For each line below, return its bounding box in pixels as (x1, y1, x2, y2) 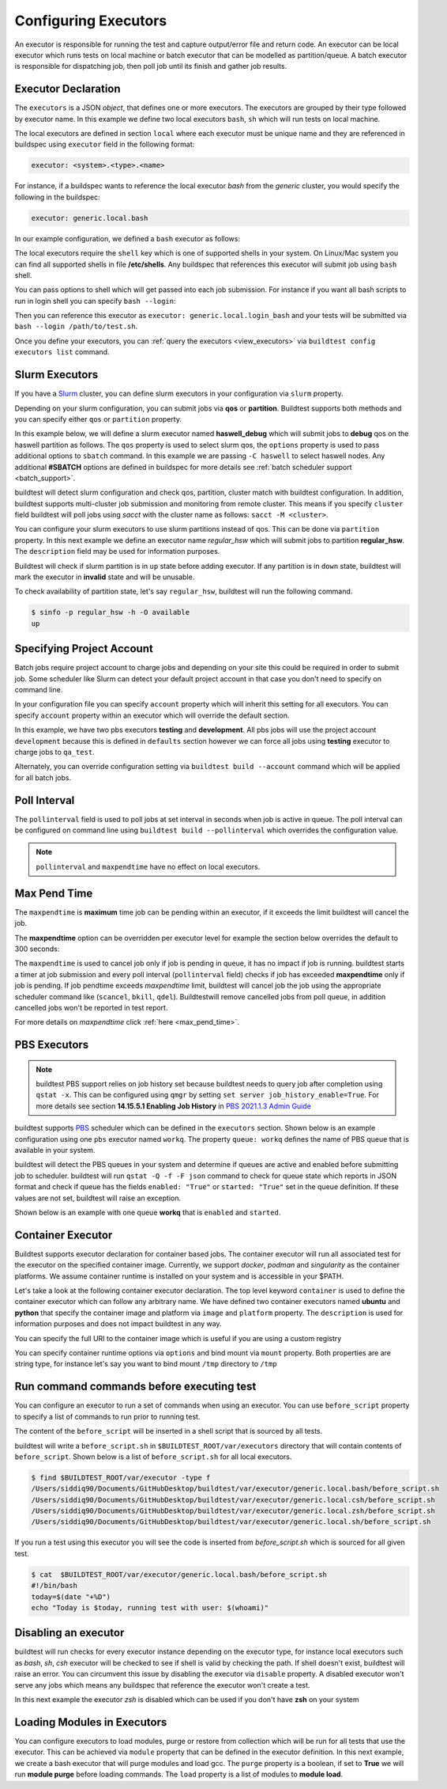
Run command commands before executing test (14, 1380, 257, 1393)
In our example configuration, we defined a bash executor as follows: (14, 233, 241, 243)
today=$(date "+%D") (31, 1592, 111, 1601)
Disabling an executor (14, 1626, 125, 1639)
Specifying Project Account (14, 642, 153, 656)
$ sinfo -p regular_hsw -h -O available (31, 608, 190, 617)
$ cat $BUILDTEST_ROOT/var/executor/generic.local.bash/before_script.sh (31, 1570, 328, 1579)
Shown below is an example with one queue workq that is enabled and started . (14, 1207, 281, 1217)
